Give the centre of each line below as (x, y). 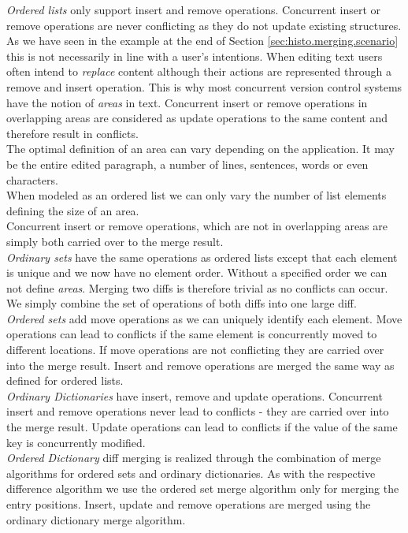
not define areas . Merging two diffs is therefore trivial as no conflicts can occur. (197, 287)
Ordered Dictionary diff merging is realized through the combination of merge (194, 458)
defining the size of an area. (73, 210)
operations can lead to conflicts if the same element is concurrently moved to (192, 334)
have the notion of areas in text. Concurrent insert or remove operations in (187, 102)
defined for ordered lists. (65, 380)
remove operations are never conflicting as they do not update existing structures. (204, 25)
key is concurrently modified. (76, 442)
